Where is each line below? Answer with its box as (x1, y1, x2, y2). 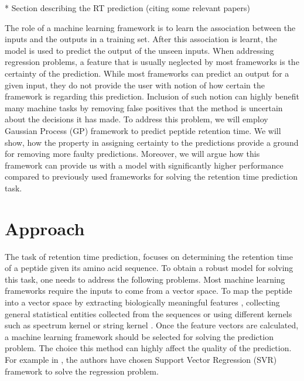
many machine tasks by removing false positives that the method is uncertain (5, 101, 283, 114)
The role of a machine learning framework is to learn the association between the (5, 21, 296, 33)
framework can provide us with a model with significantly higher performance (5, 159, 283, 171)
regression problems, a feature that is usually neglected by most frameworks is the (5, 56, 299, 68)
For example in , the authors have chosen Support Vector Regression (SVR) (5, 353, 277, 365)
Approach (5, 216, 85, 240)
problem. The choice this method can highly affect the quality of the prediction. (5, 342, 292, 354)
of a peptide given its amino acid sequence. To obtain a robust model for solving (5, 262, 293, 274)
